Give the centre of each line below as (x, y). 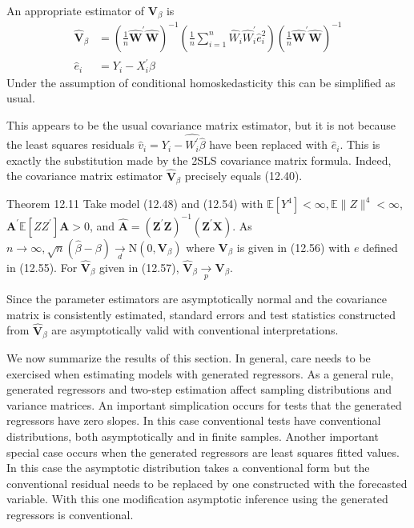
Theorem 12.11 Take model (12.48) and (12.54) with (135, 204)
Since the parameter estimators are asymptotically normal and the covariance (197, 299)
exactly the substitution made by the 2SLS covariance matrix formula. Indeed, (199, 160)
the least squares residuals (70, 144)
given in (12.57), (139, 267)
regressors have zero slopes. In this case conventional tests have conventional (194, 420)
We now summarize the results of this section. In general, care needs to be (189, 358)
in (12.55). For (42, 267)
